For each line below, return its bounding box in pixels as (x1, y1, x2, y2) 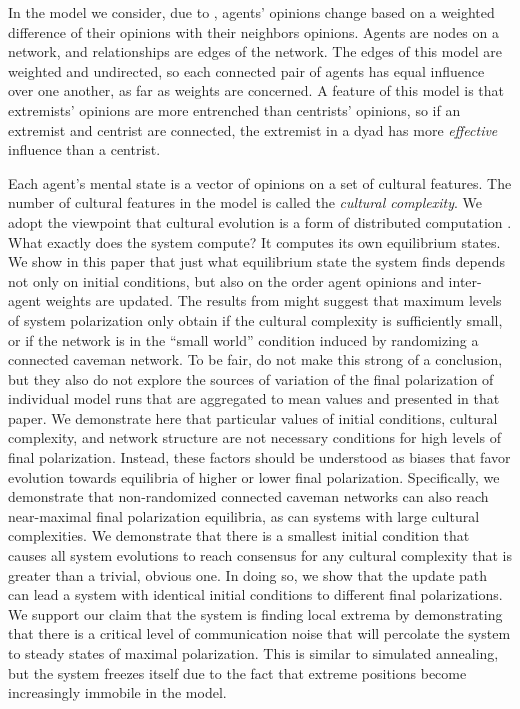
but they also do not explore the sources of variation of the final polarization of (8, 368, 494, 389)
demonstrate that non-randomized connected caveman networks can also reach (8, 486, 489, 507)
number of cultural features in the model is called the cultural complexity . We (8, 192, 483, 213)
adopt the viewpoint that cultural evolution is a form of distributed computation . (8, 211, 512, 232)
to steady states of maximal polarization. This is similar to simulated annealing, (8, 643, 499, 663)
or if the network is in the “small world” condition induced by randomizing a (8, 329, 479, 350)
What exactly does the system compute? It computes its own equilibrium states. (8, 231, 501, 252)
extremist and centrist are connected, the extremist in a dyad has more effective (8, 119, 498, 140)
